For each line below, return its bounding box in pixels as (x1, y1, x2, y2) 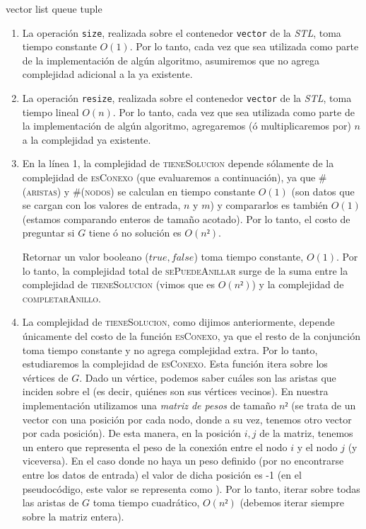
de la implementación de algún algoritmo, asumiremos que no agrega (22, 52, 320, 67)
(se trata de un (291, 397, 356, 412)
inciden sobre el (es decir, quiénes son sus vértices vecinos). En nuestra (22, 384, 329, 399)
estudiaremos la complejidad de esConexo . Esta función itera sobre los (22, 356, 328, 371)
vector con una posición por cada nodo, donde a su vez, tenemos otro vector (22, 411, 352, 426)
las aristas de (22, 495, 79, 510)
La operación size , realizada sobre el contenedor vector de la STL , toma (22, 25, 341, 40)
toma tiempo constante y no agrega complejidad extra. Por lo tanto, (22, 342, 318, 357)
